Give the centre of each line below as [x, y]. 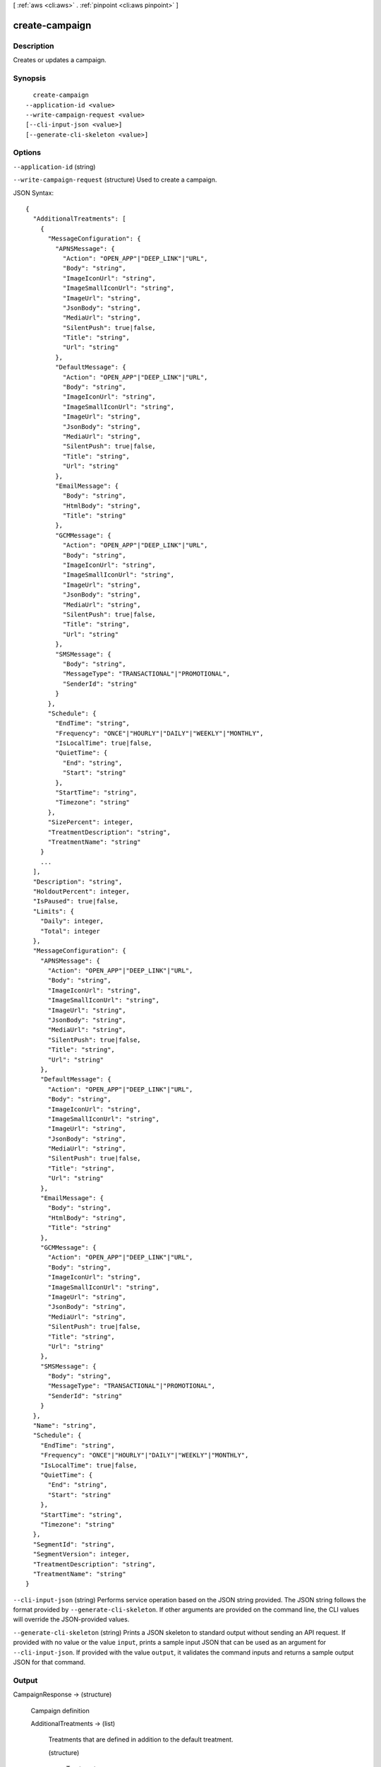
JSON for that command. [49, 1662]
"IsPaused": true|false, [76, 902]
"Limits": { [53, 911]
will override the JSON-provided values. [71, 1619]
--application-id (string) [54, 167]
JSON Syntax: [34, 193]
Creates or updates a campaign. [60, 60]
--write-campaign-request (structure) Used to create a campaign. [115, 180]
